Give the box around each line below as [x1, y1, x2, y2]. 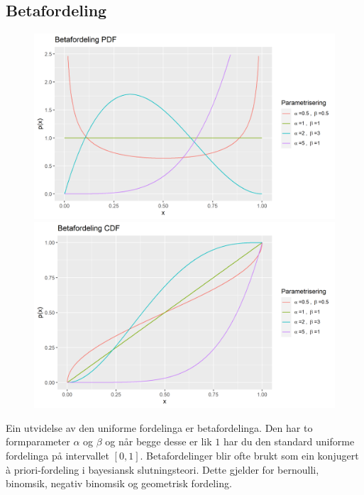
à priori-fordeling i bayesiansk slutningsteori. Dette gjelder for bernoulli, [6, 462, 319, 477]
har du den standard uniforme [223, 434, 355, 449]
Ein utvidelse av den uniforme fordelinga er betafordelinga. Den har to [6, 420, 313, 435]
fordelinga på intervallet [6, 447, 109, 462]
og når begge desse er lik [105, 434, 212, 449]
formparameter [6, 434, 70, 449]
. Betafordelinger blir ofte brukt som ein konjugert [140, 447, 359, 462]
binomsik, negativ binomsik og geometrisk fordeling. [6, 476, 232, 491]
